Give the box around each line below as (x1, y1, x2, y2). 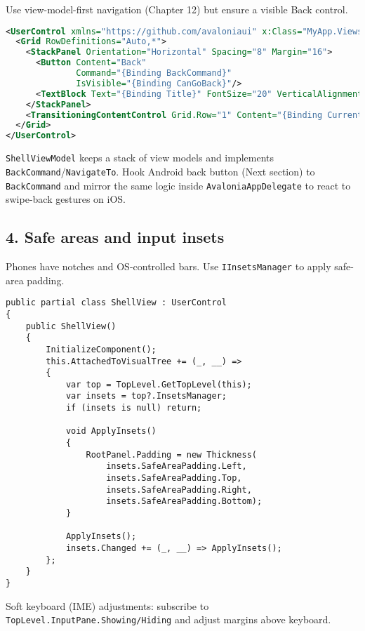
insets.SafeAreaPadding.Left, (106, 461, 247, 472)
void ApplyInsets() (65, 426, 157, 437)
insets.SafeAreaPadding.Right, (106, 484, 252, 495)
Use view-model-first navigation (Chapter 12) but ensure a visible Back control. (6, 2, 348, 16)
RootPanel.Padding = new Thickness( (86, 449, 257, 460)
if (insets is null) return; (65, 403, 202, 413)
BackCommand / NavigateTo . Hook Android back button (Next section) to (6, 164, 315, 178)
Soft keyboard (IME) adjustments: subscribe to (6, 598, 209, 613)
